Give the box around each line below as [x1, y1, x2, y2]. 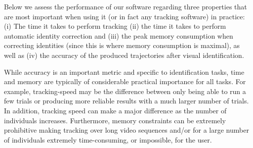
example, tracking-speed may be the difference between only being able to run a [4, 86, 246, 96]
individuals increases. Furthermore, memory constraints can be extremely [4, 115, 226, 125]
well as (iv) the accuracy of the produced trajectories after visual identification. [4, 49, 244, 60]
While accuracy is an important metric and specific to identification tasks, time [4, 66, 245, 77]
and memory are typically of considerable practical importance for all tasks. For [4, 76, 246, 87]
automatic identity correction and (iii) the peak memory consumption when [4, 30, 233, 41]
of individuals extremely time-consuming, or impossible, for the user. [4, 134, 212, 145]
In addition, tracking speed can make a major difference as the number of [4, 105, 227, 115]
